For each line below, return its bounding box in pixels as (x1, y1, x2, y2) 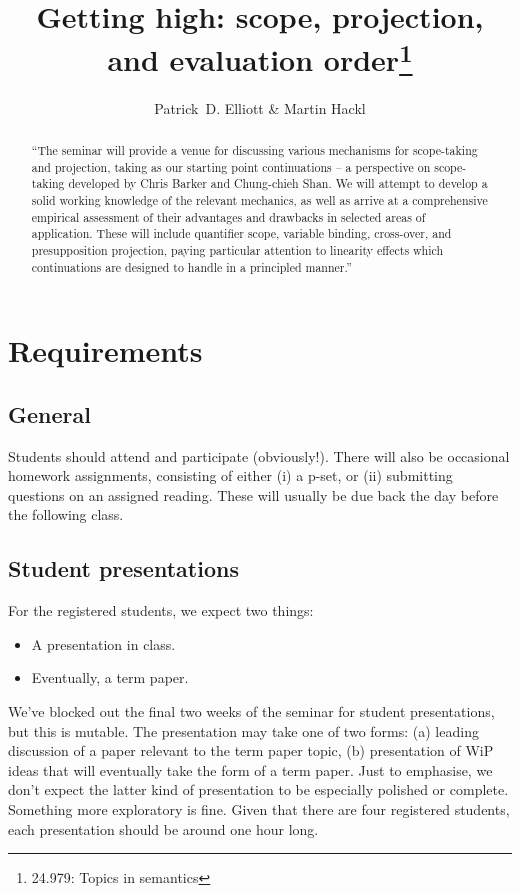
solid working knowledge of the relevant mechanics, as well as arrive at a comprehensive (31, 192, 488, 208)
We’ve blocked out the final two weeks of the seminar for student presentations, (8, 701, 495, 722)
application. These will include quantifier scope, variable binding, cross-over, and (31, 225, 452, 242)
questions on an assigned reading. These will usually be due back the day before (8, 484, 499, 505)
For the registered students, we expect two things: (8, 600, 314, 621)
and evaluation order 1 (107, 35, 413, 80)
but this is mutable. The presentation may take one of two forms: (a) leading (8, 720, 479, 741)
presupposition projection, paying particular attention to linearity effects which (31, 241, 444, 258)
